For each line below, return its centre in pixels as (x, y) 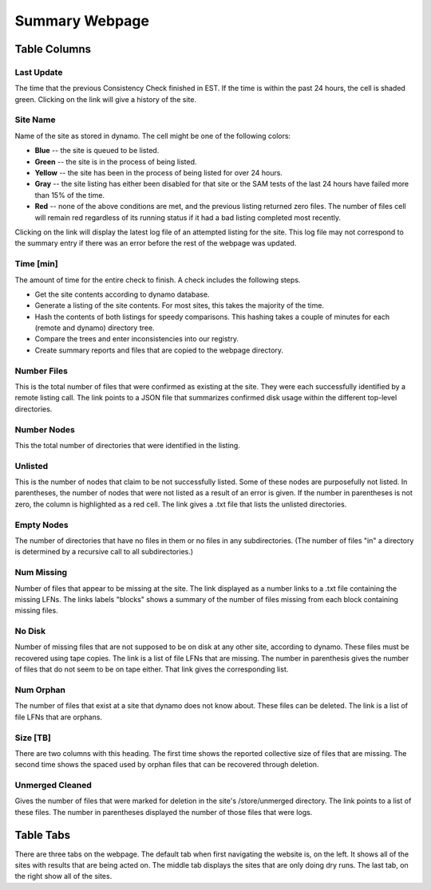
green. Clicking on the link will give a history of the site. (106, 99)
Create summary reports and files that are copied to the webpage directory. (159, 350)
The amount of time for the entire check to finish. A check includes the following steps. (158, 280)
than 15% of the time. (70, 195)
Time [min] (37, 264)
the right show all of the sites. (63, 876)
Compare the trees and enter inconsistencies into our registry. (137, 339)
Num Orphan (40, 690)
